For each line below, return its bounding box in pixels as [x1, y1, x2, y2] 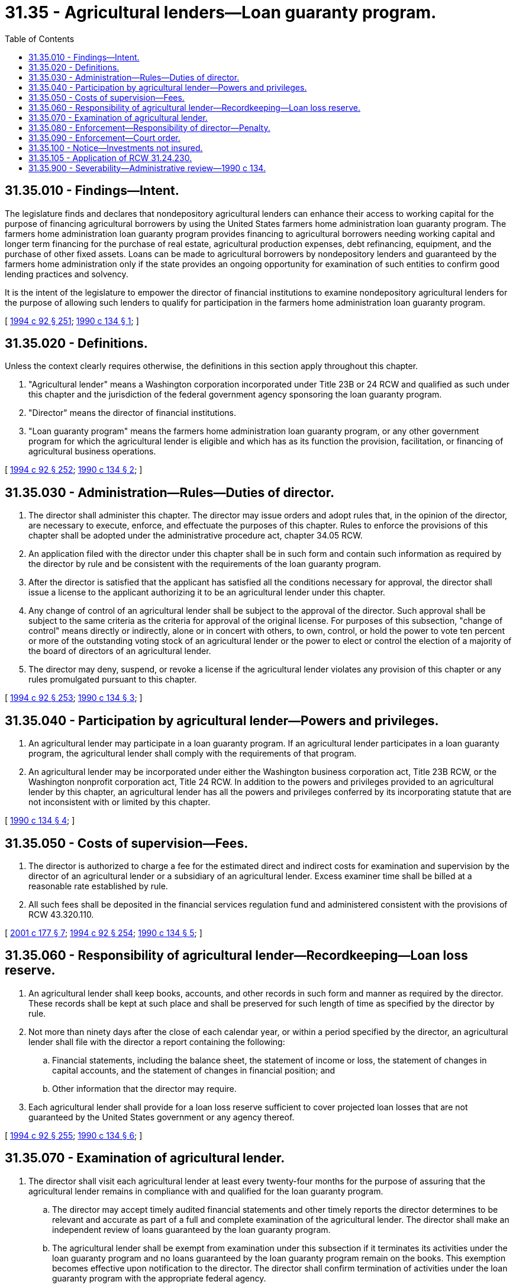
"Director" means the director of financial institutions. [28, 408, 236, 418]
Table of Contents [5, 33, 75, 44]
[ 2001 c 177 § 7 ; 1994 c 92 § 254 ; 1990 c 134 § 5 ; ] [5, 927, 202, 938]
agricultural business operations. [28, 446, 156, 457]
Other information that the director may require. [52, 1083, 237, 1094]
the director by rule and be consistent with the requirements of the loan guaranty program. [28, 559, 381, 569]
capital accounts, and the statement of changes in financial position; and [52, 1065, 336, 1075]
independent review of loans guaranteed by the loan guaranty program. [52, 1224, 331, 1235]
